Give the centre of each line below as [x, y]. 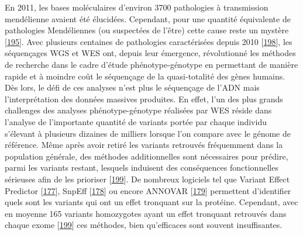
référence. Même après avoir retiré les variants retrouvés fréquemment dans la [144, 145]
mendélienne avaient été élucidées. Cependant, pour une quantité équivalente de [148, 18]
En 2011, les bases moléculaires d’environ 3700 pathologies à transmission [137, 7]
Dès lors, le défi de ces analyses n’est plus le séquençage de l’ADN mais [132, 87]
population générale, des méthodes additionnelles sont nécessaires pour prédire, [147, 156]
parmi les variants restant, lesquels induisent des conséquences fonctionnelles [142, 167]
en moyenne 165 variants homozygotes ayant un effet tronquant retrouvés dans [146, 213]
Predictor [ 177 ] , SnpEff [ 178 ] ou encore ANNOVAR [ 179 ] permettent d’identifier [148, 190]
